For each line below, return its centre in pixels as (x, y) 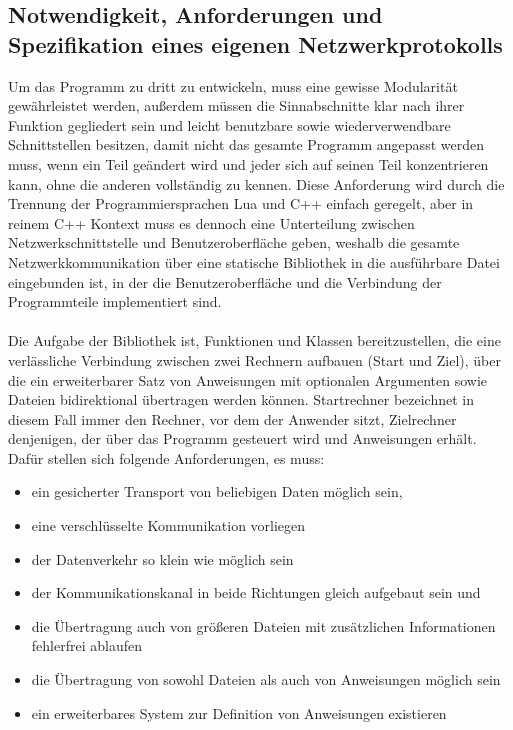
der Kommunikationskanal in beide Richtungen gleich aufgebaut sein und (256, 592)
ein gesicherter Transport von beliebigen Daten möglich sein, (217, 491)
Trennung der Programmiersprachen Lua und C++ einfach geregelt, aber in (241, 203)
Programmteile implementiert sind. (115, 301)
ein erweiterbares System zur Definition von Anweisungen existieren (239, 712)
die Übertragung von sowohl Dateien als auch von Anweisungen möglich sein (266, 679)
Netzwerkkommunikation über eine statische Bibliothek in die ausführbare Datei (254, 261)
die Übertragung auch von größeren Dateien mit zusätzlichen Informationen (263, 625)
